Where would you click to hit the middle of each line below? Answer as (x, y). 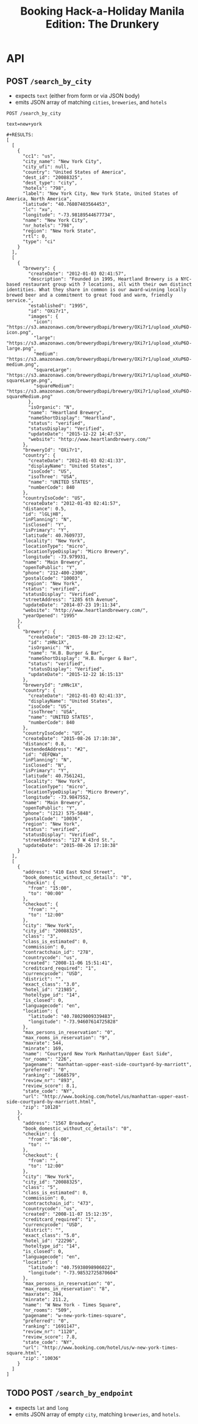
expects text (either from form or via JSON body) (77, 96)
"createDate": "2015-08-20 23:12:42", (77, 637)
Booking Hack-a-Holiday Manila (102, 11)
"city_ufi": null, (46, 167)
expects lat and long (42, 1408)
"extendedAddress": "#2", (55, 749)
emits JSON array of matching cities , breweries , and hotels (91, 102)
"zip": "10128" (42, 1107)
